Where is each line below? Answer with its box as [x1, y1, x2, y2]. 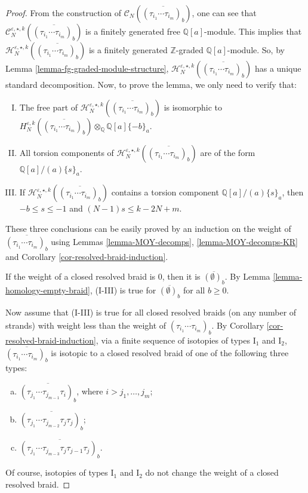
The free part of [19, 100, 78, 113]
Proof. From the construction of [5, 7, 121, 19]
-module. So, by [227, 44, 285, 56]
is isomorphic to [164, 100, 223, 113]
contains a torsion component [111, 186, 219, 198]
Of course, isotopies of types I [5, 466, 114, 479]
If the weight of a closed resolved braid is [5, 270, 156, 283]
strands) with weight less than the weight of [5, 319, 167, 332]
